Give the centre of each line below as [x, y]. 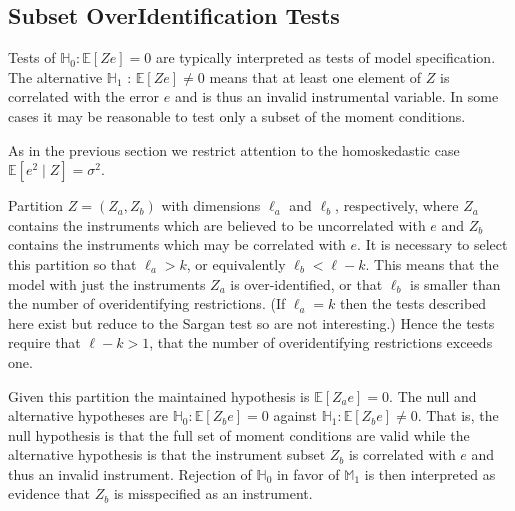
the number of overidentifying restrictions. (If [147, 303]
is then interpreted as [430, 473]
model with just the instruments [107, 283]
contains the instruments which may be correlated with [177, 244]
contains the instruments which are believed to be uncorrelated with [217, 224]
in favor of [308, 473]
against [295, 415]
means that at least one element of [315, 76]
